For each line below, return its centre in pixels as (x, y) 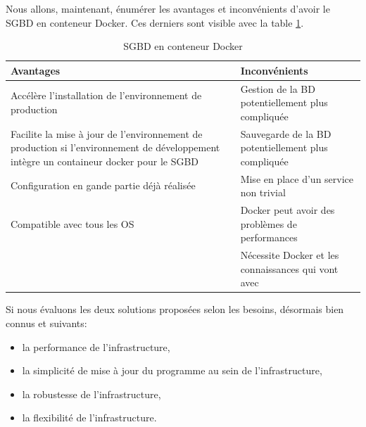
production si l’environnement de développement (115, 147)
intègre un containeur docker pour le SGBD (105, 161)
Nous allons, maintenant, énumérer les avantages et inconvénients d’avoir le (168, 8)
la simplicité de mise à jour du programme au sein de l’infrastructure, (172, 370)
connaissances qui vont (289, 268)
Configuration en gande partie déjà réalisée (103, 185)
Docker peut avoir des (288, 210)
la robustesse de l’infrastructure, (91, 394)
